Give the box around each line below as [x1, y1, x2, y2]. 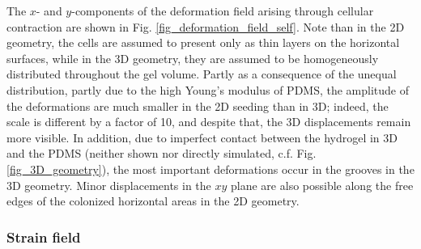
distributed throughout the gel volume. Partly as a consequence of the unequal [6, 65, 397, 82]
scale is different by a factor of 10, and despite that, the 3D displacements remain [6, 113, 411, 130]
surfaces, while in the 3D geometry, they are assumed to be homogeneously [6, 49, 379, 66]
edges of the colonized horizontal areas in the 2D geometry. [6, 192, 300, 209]
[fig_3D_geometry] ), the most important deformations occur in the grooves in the [6, 160, 415, 177]
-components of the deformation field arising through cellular [71, 2, 374, 19]
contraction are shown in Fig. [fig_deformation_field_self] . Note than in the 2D [6, 18, 405, 35]
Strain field [6, 226, 81, 247]
